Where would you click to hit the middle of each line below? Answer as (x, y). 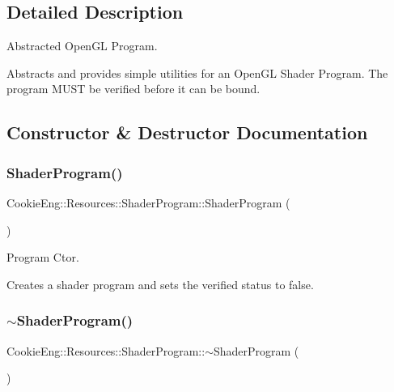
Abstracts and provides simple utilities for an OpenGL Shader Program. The (197, 72)
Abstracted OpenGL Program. (82, 46)
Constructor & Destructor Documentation (187, 132)
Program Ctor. (43, 257)
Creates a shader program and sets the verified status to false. (160, 284)
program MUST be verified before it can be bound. (133, 89)
